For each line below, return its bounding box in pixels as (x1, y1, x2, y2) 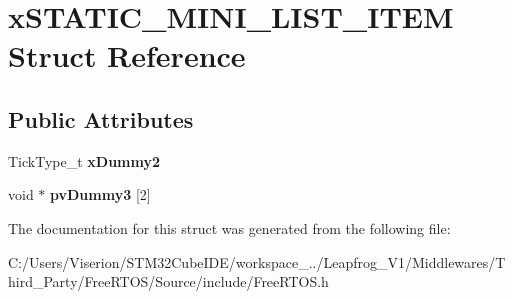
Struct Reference (8, 35, 246, 76)
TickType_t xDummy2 (8, 150, 161, 171)
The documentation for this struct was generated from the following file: (8, 217, 451, 238)
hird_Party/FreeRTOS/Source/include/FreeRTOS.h (8, 271, 329, 292)
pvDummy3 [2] (50, 184, 151, 205)
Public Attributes (8, 103, 194, 134)
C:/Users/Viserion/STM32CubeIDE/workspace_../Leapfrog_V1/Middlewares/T (8, 251, 506, 272)
